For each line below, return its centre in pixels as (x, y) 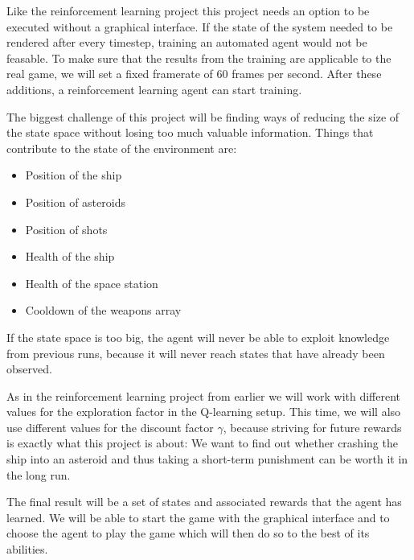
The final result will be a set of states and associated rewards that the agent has (204, 502)
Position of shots (66, 229)
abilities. (27, 549)
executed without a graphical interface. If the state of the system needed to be (200, 26)
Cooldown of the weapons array (103, 310)
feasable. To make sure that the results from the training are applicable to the (199, 58)
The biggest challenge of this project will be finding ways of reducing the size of (203, 116)
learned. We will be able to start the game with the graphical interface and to (198, 517)
